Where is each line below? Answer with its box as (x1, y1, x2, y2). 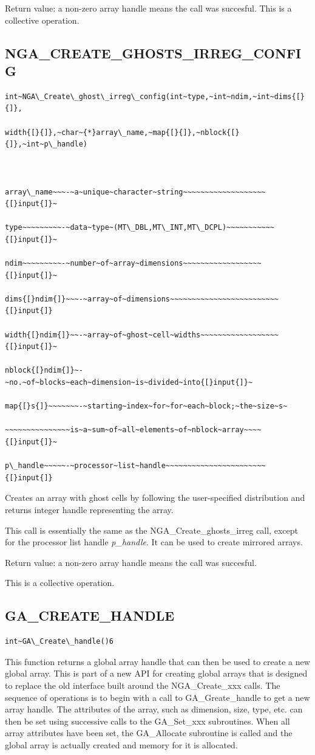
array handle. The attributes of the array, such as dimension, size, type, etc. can (5, 703, 303, 715)
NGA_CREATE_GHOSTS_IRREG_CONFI (5, 43, 302, 62)
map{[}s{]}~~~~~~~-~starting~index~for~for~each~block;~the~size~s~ (5, 402, 288, 411)
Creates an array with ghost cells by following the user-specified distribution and (5, 491, 305, 504)
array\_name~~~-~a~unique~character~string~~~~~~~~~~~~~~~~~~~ (5, 187, 266, 196)
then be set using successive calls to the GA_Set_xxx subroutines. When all (5, 714, 290, 727)
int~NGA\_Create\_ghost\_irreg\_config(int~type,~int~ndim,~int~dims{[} (5, 92, 305, 101)
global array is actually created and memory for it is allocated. (5, 738, 238, 751)
